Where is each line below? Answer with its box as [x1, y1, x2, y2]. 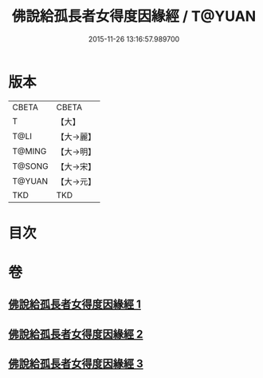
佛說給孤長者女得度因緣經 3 [8, 357, 143, 371]
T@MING [12, 145, 47, 157]
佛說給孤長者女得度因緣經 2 [8, 327, 143, 340]
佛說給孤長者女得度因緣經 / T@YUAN [11, 7, 257, 26]
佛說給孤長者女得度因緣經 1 [8, 297, 142, 312]
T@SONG [12, 161, 49, 172]
